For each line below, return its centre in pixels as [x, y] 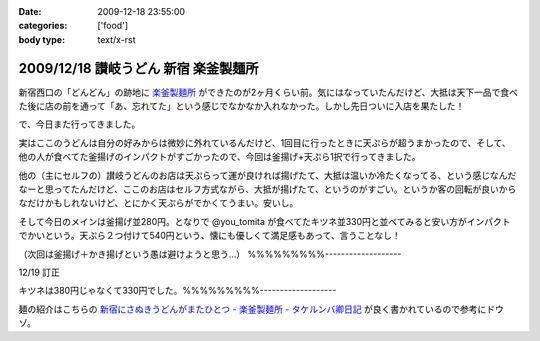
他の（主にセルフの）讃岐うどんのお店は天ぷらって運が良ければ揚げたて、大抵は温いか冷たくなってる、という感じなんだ [267, 175]
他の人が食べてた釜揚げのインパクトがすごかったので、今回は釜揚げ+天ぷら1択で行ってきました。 [219, 157]
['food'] [113, 26]
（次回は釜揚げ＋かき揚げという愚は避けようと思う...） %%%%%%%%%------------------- [210, 254]
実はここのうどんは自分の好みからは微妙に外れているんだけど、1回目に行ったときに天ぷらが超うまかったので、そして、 [264, 142]
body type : [41, 39]
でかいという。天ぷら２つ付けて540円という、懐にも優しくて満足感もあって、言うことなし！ [210, 236]
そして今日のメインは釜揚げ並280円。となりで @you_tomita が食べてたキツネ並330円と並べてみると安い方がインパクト [264, 221]
